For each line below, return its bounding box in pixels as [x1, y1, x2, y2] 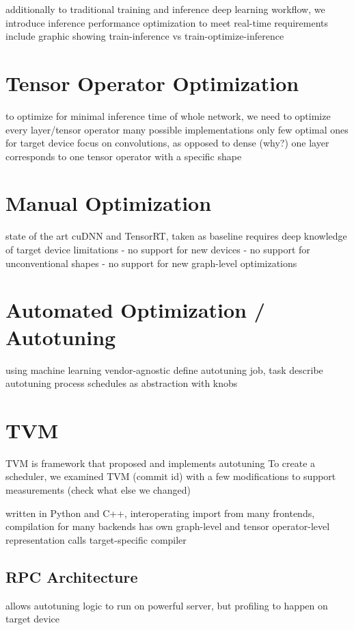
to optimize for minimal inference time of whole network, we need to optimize [5, 108, 331, 123]
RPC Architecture [5, 566, 138, 587]
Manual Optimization [5, 189, 212, 217]
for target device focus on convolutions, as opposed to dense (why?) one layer [5, 136, 329, 150]
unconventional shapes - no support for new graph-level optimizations [5, 255, 297, 270]
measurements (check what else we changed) [5, 483, 191, 496]
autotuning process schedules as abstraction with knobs [5, 376, 238, 390]
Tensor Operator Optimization [5, 68, 299, 97]
